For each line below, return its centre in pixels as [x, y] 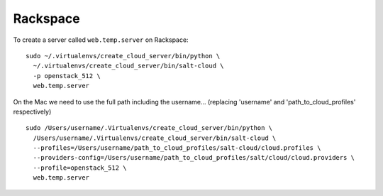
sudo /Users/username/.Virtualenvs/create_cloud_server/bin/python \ [149, 128]
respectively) [32, 111]
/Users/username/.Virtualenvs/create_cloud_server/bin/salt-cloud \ [155, 138]
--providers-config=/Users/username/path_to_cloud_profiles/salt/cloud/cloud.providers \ [194, 158]
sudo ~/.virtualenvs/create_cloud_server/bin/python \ [123, 56]
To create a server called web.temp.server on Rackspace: [101, 40]
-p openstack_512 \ [67, 76]
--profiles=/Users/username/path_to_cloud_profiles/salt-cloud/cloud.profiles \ [177, 148]
